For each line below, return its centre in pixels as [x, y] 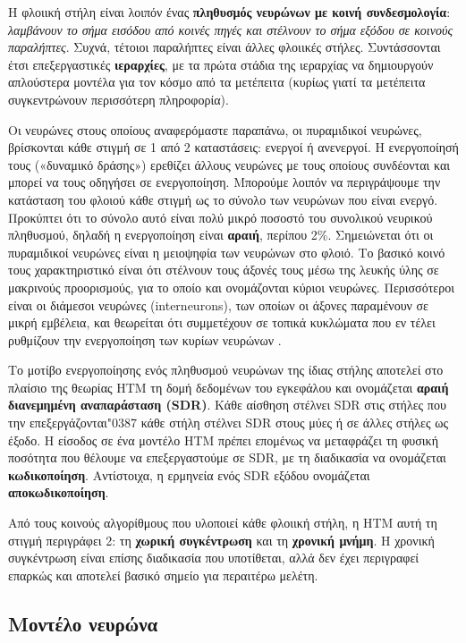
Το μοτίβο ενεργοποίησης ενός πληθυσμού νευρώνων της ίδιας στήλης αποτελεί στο [226, 370]
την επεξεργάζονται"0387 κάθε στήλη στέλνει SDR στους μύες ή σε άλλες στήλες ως [228, 423]
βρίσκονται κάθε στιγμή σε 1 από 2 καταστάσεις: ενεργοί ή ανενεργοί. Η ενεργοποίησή [233, 147]
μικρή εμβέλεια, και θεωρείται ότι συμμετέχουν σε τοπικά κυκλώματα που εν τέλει [222, 322]
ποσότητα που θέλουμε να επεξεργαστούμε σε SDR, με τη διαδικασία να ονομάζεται [227, 457]
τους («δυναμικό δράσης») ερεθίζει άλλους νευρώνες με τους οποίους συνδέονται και [229, 164]
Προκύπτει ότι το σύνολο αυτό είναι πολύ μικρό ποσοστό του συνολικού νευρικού [220, 217]
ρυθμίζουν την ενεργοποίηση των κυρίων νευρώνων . [145, 339]
